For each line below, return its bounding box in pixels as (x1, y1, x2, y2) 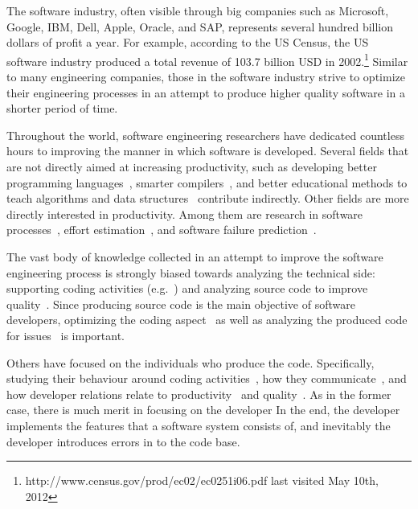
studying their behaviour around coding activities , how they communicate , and (6, 370, 407, 387)
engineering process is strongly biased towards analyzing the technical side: (6, 264, 375, 281)
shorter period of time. (6, 100, 118, 117)
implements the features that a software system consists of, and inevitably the (6, 417, 391, 433)
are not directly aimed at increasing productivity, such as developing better (6, 158, 377, 174)
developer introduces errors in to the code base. (6, 433, 240, 449)
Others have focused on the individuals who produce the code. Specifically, (6, 354, 375, 371)
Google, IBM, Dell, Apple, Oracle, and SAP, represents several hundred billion (6, 18, 394, 35)
